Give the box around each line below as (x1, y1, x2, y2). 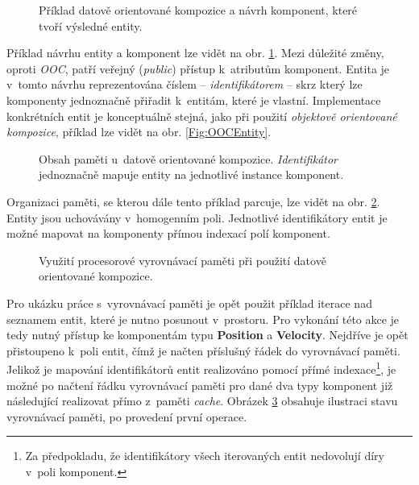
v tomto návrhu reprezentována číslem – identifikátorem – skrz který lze (6, 76, 363, 93)
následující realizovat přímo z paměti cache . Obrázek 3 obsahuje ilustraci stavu (6, 392, 398, 409)
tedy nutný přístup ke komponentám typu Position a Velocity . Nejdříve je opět (6, 326, 409, 343)
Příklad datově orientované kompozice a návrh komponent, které (39, 2, 358, 18)
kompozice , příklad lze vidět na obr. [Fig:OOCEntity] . (6, 123, 272, 140)
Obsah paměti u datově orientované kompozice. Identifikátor (39, 150, 338, 167)
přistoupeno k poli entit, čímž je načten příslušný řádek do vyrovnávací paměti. (6, 342, 400, 359)
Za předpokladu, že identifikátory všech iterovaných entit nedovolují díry (25, 447, 384, 464)
